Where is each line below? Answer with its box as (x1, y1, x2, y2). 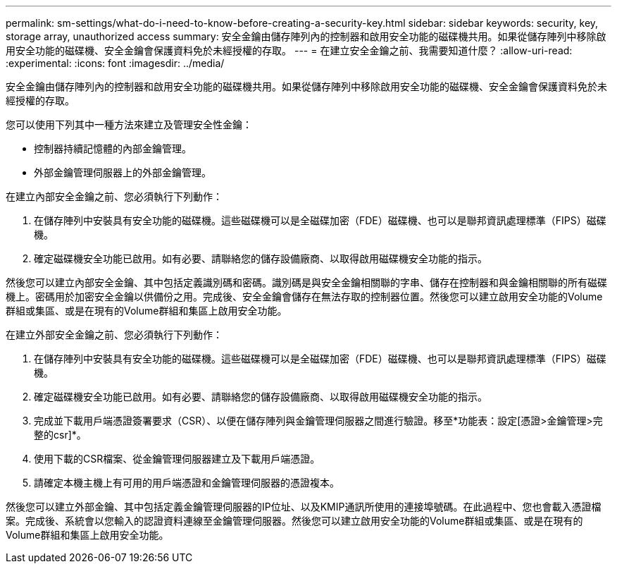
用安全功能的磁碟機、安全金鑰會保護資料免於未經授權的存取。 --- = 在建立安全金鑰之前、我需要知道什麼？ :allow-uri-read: (6, 44, 573, 56)
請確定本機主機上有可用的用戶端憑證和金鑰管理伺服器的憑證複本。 (34, 477, 339, 489)
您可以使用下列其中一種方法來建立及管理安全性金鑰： (6, 118, 252, 130)
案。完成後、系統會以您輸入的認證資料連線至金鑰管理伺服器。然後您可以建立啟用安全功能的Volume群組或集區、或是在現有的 (6, 515, 583, 527)
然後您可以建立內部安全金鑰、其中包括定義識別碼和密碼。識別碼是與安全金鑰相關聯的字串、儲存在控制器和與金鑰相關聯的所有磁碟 (6, 276, 607, 288)
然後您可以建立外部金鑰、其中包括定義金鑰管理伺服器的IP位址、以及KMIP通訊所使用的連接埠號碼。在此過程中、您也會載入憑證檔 (6, 501, 602, 513)
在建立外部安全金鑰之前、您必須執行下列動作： (6, 329, 223, 341)
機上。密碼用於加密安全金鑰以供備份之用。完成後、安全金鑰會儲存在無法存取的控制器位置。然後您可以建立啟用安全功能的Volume (6, 290, 603, 302)
